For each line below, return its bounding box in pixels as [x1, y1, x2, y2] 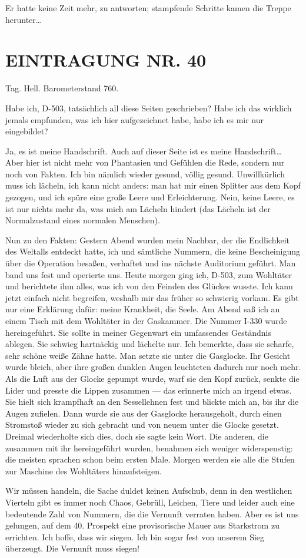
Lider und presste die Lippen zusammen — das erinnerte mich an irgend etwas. [5, 384, 292, 396]
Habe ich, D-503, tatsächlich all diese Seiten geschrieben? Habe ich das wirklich [5, 101, 292, 114]
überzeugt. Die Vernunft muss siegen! [5, 542, 140, 554]
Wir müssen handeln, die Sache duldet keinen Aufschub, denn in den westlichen [5, 484, 292, 497]
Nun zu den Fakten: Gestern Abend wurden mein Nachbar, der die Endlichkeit [5, 233, 290, 246]
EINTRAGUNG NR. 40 [5, 48, 207, 72]
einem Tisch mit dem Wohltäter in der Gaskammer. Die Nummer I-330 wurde [5, 315, 287, 326]
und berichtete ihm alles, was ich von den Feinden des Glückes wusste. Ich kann [5, 280, 293, 292]
